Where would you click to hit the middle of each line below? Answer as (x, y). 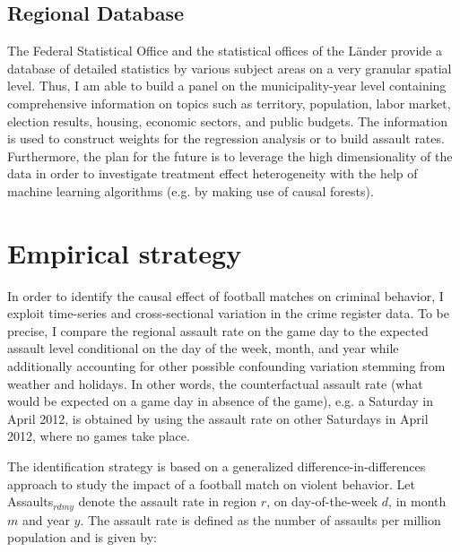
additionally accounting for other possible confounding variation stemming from (226, 366)
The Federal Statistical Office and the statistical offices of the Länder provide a (225, 51)
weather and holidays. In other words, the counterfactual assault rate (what (215, 383)
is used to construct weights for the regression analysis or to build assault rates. (226, 138)
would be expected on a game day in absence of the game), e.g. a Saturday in (220, 401)
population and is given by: (82, 537)
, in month (417, 501)
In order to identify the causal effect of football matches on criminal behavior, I (226, 295)
